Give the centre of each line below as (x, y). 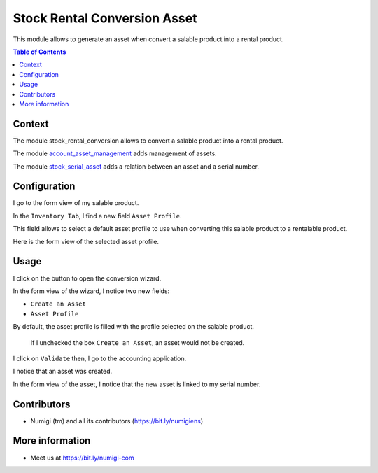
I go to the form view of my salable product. (76, 203)
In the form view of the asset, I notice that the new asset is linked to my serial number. (137, 384)
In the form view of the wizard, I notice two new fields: (91, 291)
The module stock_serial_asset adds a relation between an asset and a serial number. (136, 166)
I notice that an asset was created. (63, 372)
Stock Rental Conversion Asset (105, 18)
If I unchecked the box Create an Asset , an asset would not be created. (138, 342)
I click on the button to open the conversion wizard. (87, 278)
